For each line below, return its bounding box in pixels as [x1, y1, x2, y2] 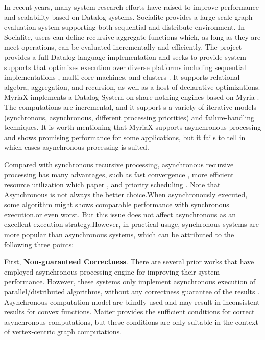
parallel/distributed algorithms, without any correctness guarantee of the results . [4, 286, 260, 297]
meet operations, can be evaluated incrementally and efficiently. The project [4, 41, 242, 52]
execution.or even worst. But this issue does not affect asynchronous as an [4, 209, 236, 219]
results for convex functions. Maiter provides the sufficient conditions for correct [4, 306, 255, 317]
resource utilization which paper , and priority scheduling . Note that [4, 179, 221, 190]
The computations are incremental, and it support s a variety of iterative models [4, 101, 256, 112]
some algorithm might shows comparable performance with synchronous [4, 199, 229, 210]
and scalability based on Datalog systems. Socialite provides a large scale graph [4, 11, 253, 22]
